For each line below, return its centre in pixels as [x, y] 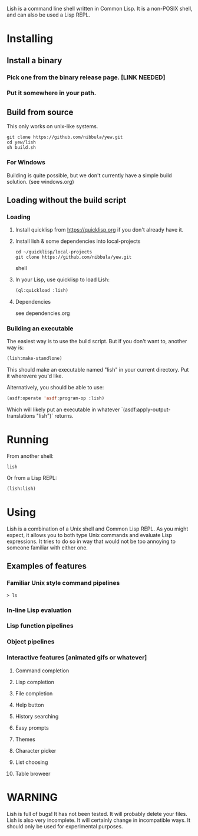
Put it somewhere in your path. [52, 93]
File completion [34, 693]
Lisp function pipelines [40, 626]
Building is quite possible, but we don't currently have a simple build [90, 175]
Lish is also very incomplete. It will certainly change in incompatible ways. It [99, 820]
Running [28, 440]
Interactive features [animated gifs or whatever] [77, 658]
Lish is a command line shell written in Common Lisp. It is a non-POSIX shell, [100, 9]
